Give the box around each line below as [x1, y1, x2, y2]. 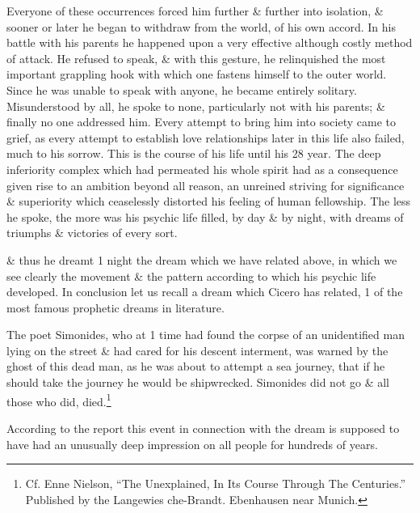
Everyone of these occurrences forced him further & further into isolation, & [6, 2, 384, 19]
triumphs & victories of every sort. [6, 224, 178, 241]
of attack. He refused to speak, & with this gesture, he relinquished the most [6, 49, 386, 66]
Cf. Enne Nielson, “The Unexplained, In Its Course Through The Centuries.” [25, 475, 406, 492]
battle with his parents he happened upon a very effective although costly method [6, 34, 413, 51]
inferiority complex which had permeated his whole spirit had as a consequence [6, 160, 398, 177]
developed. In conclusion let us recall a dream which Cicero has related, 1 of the [6, 283, 403, 300]
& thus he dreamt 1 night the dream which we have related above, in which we [6, 251, 397, 268]
